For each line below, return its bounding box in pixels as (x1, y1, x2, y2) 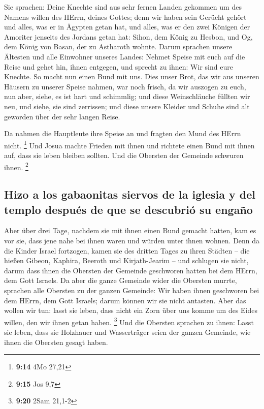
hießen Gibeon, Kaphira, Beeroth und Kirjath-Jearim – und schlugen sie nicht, (4, 255, 249, 266)
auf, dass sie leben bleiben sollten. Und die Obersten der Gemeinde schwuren (4, 149, 244, 160)
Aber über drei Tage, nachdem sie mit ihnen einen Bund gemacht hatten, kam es (4, 225, 256, 236)
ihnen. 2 (4, 160, 28, 172)
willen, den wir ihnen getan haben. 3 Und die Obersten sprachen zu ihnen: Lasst (4, 315, 254, 327)
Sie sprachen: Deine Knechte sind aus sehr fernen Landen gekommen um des (4, 2, 242, 12)
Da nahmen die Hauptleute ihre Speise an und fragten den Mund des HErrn (4, 128, 241, 139)
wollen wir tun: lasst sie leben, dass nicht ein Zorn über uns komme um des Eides (4, 305, 258, 316)
